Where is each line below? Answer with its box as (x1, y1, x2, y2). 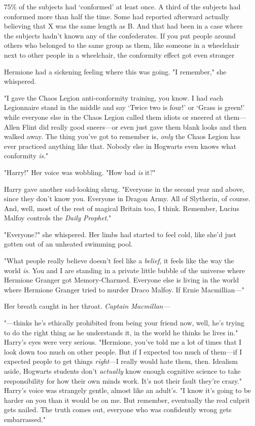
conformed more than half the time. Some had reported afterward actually (4, 11, 229, 21)
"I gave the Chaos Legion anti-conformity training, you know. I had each (4, 92, 223, 103)
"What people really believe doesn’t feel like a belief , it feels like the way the (4, 255, 234, 266)
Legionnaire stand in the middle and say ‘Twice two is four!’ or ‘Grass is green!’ (4, 102, 245, 112)
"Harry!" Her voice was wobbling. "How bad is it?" (4, 167, 156, 177)
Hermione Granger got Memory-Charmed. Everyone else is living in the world (4, 275, 239, 285)
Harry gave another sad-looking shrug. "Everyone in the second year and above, (4, 183, 245, 194)
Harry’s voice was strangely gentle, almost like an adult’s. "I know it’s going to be (4, 385, 251, 395)
